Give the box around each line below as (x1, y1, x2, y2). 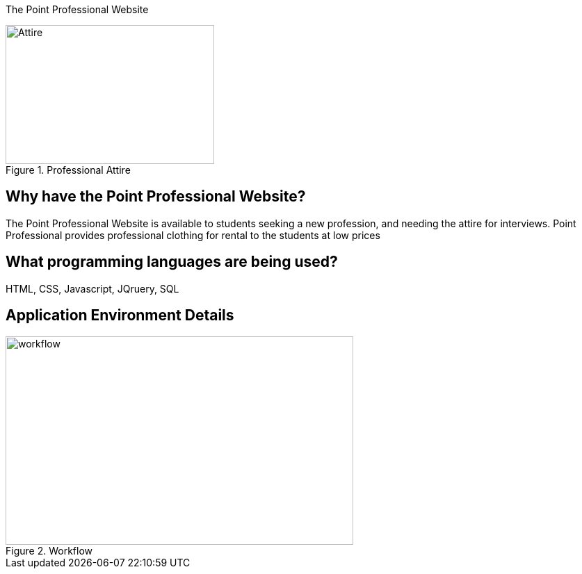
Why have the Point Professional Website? (6, 188, 306, 206)
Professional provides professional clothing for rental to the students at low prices (6, 229, 380, 241)
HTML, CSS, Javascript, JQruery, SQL (6, 282, 179, 295)
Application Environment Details (6, 306, 234, 325)
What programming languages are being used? (6, 253, 338, 271)
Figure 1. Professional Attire (6, 164, 131, 176)
